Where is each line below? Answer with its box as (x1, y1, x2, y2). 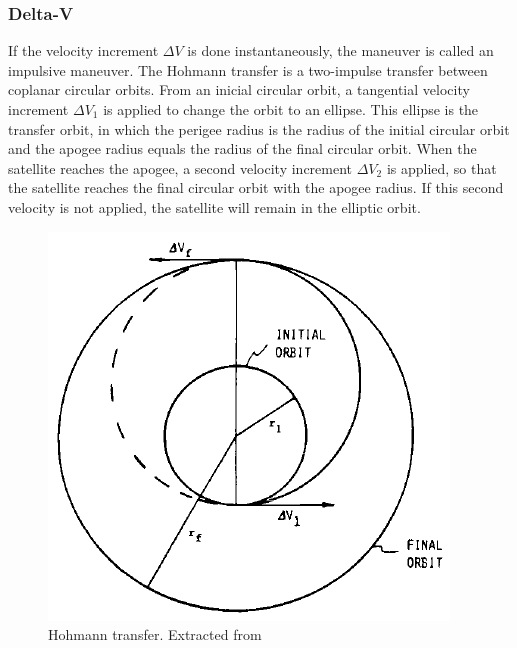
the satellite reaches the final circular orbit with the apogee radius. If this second (8, 177, 504, 198)
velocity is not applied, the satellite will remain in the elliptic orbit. (8, 196, 421, 217)
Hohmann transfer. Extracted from (48, 624, 262, 645)
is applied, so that (386, 157, 497, 178)
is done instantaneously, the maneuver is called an (187, 40, 494, 61)
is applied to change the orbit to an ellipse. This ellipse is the (103, 99, 479, 119)
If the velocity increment (8, 40, 159, 61)
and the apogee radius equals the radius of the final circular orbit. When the (8, 138, 477, 159)
